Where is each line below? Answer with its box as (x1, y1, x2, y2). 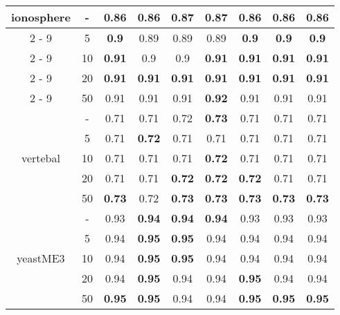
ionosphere (11, 9, 71, 25)
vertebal (21, 150, 60, 166)
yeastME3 (17, 250, 65, 266)
